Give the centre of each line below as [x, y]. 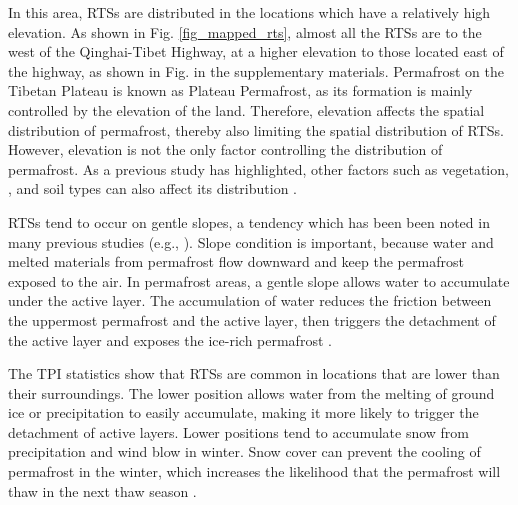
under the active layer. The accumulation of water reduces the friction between [250, 300]
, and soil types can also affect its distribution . [152, 188]
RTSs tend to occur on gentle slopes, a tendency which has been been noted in [249, 221]
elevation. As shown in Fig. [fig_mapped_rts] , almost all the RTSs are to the [245, 31]
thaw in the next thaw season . [102, 490]
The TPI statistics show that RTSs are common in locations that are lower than [254, 373]
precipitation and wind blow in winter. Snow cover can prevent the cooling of [244, 451]
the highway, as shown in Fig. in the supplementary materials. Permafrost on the [256, 70]
